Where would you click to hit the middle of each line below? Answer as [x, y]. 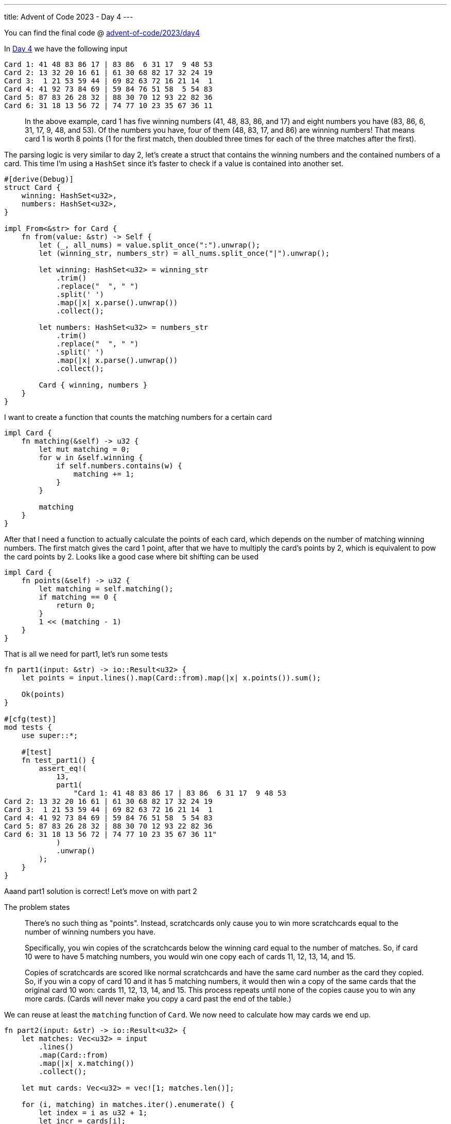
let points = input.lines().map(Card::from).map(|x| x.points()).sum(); [171, 678]
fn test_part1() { [58, 760]
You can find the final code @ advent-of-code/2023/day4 [102, 33]
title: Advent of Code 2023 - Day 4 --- [69, 17]
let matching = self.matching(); [106, 589]
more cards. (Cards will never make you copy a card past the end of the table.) [158, 999]
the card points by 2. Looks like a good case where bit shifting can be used [131, 557]
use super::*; [50, 735]
